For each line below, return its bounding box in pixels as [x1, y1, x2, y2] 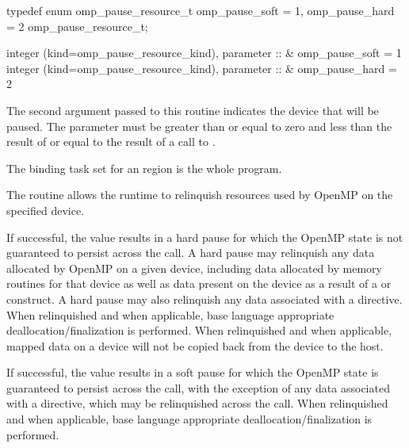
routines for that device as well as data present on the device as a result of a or [6, 275, 392, 292]
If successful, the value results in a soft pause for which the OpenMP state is [6, 364, 379, 381]
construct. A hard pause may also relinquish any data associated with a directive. [6, 290, 403, 307]
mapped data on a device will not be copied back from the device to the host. [6, 337, 384, 354]
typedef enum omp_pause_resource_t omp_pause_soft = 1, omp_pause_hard [6, 2, 395, 18]
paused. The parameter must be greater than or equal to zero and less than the [6, 117, 392, 134]
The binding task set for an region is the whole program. [6, 159, 282, 176]
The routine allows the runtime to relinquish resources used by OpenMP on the [6, 186, 393, 203]
